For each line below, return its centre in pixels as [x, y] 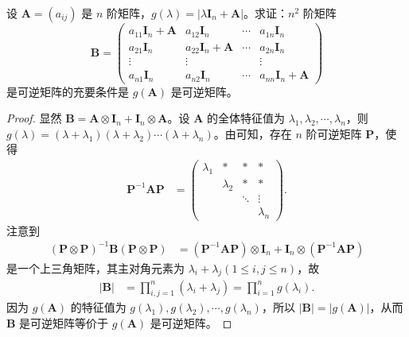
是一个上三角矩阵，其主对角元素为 [95, 267]
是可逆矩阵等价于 [64, 322]
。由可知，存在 [253, 133]
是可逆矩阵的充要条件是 [68, 91]
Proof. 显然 [34, 118]
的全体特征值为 [245, 118]
